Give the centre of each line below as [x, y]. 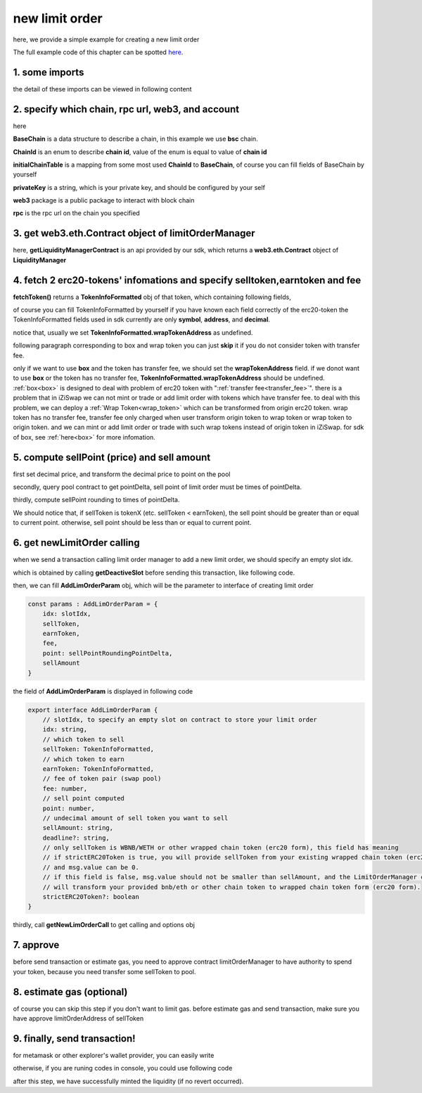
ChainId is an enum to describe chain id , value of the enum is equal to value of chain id [140, 152]
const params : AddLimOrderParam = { [93, 604]
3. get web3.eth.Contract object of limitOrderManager [134, 233]
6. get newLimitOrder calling [76, 543]
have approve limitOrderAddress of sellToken [78, 1018]
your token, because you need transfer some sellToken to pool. [104, 971]
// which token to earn [83, 759]
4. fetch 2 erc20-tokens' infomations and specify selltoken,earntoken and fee [187, 280]
